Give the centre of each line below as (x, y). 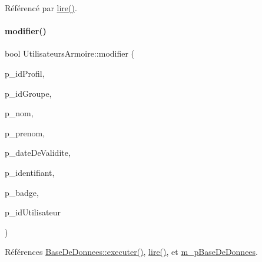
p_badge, (22, 192)
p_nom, (19, 113)
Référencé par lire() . (41, 8)
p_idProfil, (25, 73)
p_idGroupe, (28, 93)
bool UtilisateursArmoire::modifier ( (70, 53)
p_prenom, (25, 132)
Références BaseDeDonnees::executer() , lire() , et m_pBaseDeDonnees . (132, 252)
